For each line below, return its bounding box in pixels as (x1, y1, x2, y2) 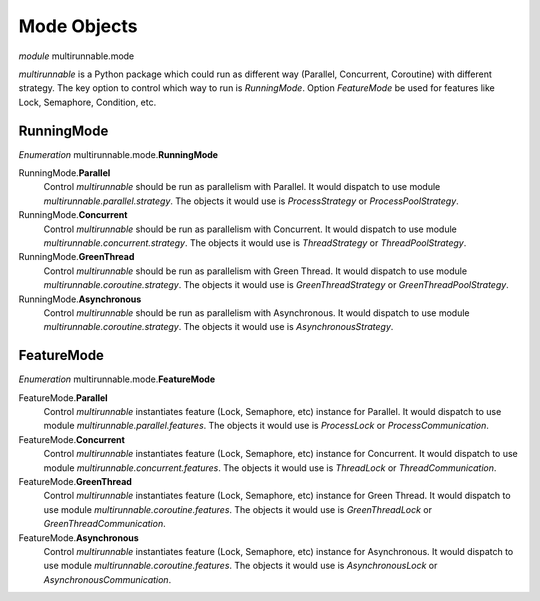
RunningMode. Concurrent (18, 209, 128, 221)
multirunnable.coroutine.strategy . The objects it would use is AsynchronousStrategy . (43, 321, 394, 333)
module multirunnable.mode (18, 50, 135, 62)
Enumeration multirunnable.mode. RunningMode (18, 148, 219, 160)
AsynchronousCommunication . (43, 573, 172, 585)
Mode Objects (18, 15, 138, 37)
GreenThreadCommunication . (43, 518, 166, 530)
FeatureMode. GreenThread (18, 475, 132, 487)
